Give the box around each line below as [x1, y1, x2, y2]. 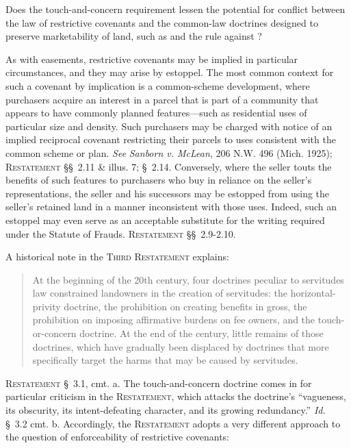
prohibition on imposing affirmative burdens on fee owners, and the [32, 312, 315, 327]
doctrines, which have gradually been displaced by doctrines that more [32, 339, 329, 353]
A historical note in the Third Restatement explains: [5, 249, 229, 264]
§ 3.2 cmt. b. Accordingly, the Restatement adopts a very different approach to [5, 416, 341, 430]
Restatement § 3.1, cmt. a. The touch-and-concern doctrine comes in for [5, 375, 312, 390]
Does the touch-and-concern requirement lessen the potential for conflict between [5, 2, 346, 16]
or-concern [32, 326, 77, 340]
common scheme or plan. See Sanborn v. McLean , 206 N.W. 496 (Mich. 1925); [5, 145, 333, 160]
